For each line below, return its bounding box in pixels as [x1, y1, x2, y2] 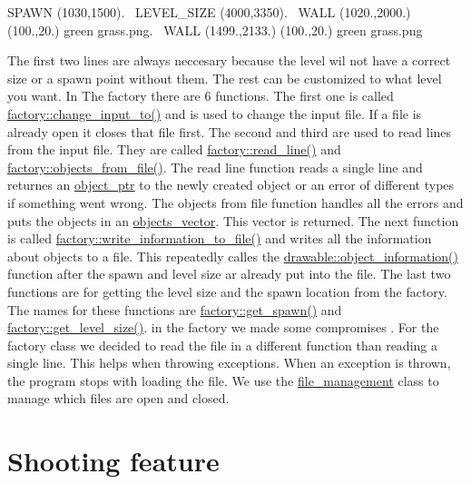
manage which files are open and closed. [7, 389, 230, 408]
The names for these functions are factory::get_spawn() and [7, 300, 342, 319]
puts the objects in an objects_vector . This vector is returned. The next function [7, 211, 459, 230]
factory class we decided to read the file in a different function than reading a [7, 335, 437, 354]
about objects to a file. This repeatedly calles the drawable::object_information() [7, 246, 458, 265]
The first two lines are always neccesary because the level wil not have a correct [7, 51, 451, 70]
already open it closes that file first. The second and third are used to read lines [7, 122, 452, 141]
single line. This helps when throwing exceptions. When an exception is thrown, [7, 353, 451, 372]
